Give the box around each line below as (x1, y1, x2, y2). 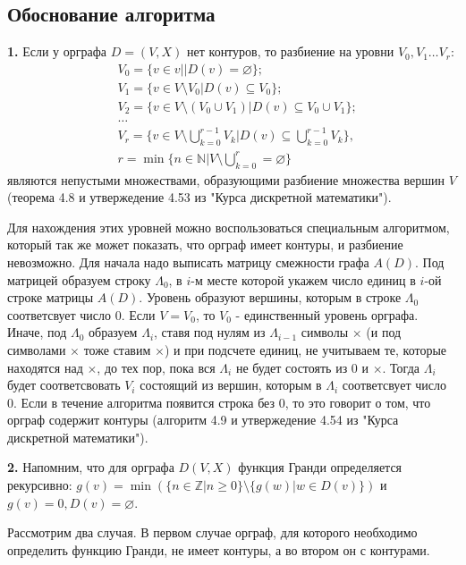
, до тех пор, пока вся (97, 358, 216, 376)
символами (7, 340, 66, 358)
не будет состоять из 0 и (235, 358, 369, 376)
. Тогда (382, 358, 419, 376)
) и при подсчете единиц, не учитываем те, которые (164, 340, 446, 358)
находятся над (7, 358, 83, 376)
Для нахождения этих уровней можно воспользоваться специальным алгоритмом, (7, 217, 450, 236)
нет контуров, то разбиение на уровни (187, 42, 394, 61)
